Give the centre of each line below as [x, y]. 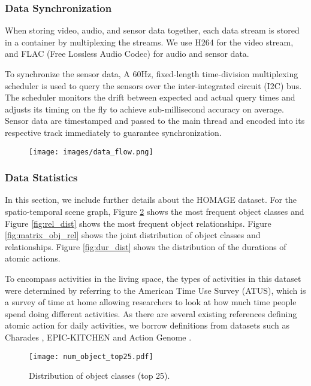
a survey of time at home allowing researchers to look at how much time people [151, 302]
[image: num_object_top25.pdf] [91, 356]
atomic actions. [33, 258]
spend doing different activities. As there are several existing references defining [151, 313]
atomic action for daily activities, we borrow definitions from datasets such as [147, 325]
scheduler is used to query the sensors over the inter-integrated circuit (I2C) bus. [153, 85]
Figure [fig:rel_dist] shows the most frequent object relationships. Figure [138, 223]
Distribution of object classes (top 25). [99, 376]
